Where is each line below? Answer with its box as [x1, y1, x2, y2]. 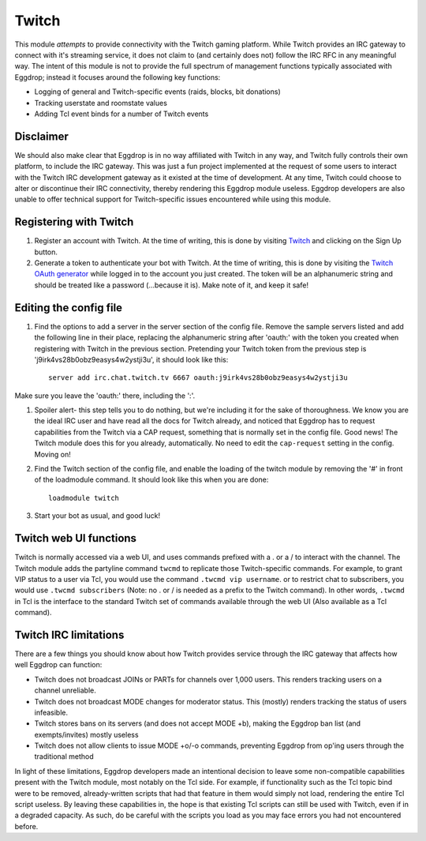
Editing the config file [14, 301, 122, 314]
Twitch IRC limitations [14, 628, 125, 641]
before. [14, 821, 39, 831]
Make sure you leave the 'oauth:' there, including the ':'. [14, 391, 196, 400]
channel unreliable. [34, 685, 96, 695]
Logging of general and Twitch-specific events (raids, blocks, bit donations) [34, 87, 282, 96]
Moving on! [34, 449, 71, 459]
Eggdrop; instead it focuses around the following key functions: [14, 72, 221, 82]
